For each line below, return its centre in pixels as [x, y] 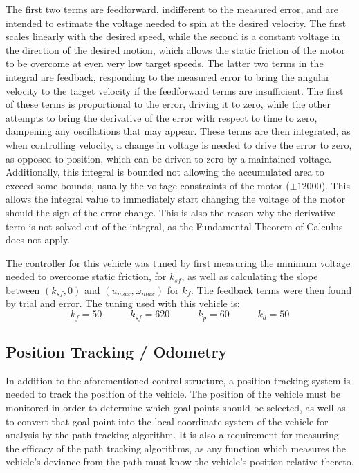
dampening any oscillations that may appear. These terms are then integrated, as [178, 131]
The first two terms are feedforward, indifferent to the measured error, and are [172, 9]
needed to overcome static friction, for [86, 276]
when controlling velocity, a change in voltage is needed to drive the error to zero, [179, 144]
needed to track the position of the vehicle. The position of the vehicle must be [173, 394]
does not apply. [38, 240]
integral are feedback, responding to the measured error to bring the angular [168, 76]
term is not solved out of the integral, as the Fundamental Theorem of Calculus [174, 226]
